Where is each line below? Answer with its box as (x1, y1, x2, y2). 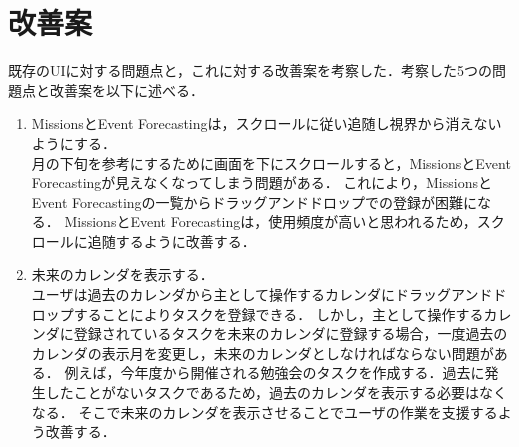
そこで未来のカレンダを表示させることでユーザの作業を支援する (78, 401, 498, 422)
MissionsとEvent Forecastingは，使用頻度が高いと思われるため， (64, 211, 477, 232)
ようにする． (31, 132, 116, 153)
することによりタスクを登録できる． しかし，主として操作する (73, 303, 484, 324)
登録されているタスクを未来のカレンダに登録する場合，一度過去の (73, 323, 508, 344)
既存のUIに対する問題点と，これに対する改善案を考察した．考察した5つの (8, 60, 492, 81)
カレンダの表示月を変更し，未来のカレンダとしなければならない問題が (31, 342, 494, 363)
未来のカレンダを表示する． (31, 264, 214, 285)
